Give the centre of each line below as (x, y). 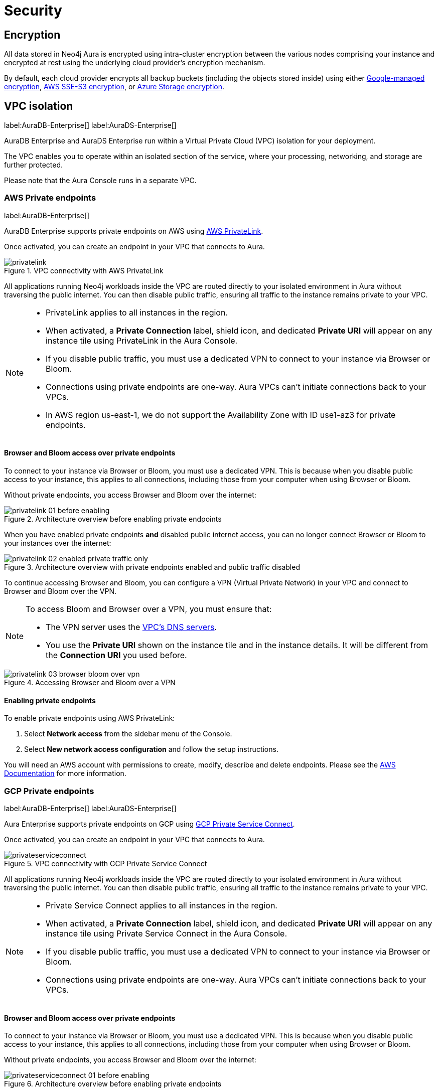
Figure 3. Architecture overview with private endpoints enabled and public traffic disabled (152, 567)
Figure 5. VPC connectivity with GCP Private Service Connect (106, 863)
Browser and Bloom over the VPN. (60, 591)
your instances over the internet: (58, 543)
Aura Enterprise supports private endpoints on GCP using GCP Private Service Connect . (150, 824)
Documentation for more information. (65, 773)
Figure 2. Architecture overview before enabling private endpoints (113, 519)
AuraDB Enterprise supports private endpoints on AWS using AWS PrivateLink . (134, 231)
